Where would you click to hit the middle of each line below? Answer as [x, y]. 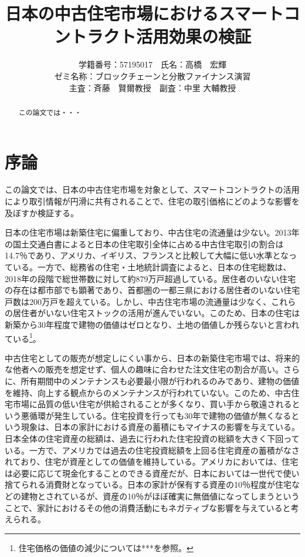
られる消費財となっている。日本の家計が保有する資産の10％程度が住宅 [156, 484]
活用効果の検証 [193, 36]
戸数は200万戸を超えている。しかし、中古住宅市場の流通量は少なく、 [138, 301]
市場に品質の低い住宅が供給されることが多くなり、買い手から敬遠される [152, 404]
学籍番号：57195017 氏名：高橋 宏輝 [152, 64]
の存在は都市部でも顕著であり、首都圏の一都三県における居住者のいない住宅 [152, 290]
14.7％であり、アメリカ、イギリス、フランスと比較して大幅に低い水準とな [147, 255]
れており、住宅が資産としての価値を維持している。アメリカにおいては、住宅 [152, 462]
